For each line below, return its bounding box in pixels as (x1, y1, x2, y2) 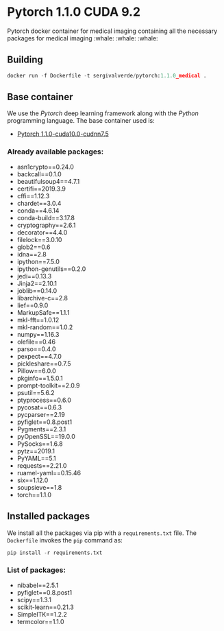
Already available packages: (7, 147, 104, 156)
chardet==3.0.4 (16, 199, 62, 207)
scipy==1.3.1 (16, 595, 51, 604)
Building (7, 54, 43, 66)
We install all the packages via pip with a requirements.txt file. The (7, 529, 197, 537)
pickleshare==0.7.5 (16, 359, 71, 368)
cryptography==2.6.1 (16, 221, 76, 229)
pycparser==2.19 (16, 410, 65, 418)
